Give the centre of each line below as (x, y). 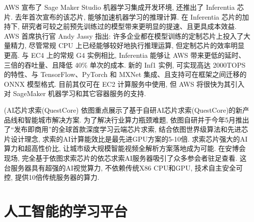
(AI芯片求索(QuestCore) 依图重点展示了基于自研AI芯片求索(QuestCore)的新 (123, 110)
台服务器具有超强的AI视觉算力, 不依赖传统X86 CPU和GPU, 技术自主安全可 (123, 167)
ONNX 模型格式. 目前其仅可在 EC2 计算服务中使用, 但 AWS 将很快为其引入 (124, 84)
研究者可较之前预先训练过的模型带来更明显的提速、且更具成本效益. (129, 26)
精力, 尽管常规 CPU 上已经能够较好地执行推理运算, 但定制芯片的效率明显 (127, 45)
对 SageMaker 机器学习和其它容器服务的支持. (75, 93)
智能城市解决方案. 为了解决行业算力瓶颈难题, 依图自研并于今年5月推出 (137, 119)
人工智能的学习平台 (66, 210)
